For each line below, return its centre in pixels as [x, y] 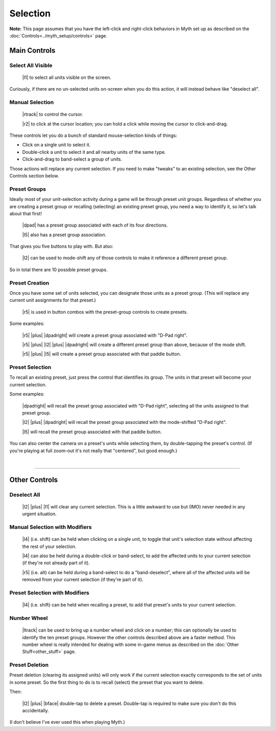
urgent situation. [40, 514]
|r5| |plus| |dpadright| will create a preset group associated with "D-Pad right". [105, 335]
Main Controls [32, 50]
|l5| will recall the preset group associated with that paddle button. [92, 432]
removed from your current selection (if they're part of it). [83, 580]
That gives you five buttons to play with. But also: [61, 247]
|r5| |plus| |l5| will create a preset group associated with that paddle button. [102, 354]
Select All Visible [31, 65]
